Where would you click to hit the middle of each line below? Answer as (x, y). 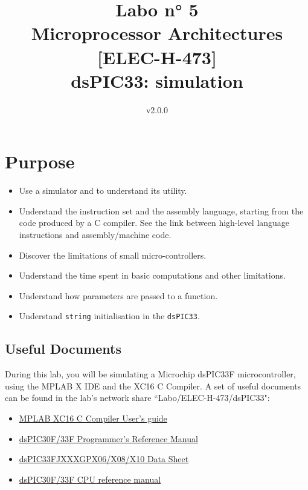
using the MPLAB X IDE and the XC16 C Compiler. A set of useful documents (153, 386)
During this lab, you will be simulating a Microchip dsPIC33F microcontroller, (150, 374)
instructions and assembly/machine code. (95, 234)
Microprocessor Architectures (157, 33)
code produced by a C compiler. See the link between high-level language (154, 223)
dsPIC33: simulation (157, 80)
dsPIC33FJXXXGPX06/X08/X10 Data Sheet (104, 459)
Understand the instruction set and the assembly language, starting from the (161, 210)
